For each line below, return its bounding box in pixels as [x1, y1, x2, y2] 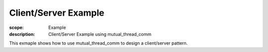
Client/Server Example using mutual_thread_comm [48, 31, 151, 37]
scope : [9, 25, 24, 30]
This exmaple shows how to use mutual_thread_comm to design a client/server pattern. [9, 40, 188, 46]
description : [9, 31, 35, 37]
